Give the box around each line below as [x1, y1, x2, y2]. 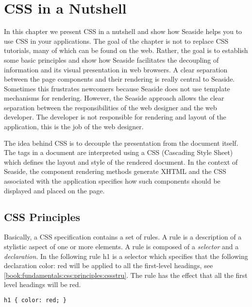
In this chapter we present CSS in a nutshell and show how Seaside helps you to [4, 26, 242, 36]
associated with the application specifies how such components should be [4, 176, 220, 186]
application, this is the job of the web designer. [4, 121, 144, 132]
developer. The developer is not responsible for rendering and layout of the [4, 112, 226, 122]
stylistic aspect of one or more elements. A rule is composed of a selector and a [4, 241, 239, 252]
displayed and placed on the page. [4, 185, 105, 195]
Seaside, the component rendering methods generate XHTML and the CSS [4, 166, 226, 176]
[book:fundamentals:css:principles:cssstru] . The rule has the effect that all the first [4, 270, 248, 280]
